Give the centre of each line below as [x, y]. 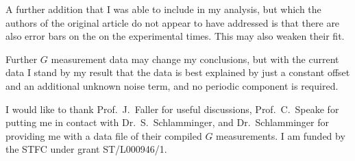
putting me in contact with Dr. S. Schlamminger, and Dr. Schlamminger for [167, 122]
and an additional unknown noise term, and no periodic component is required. [172, 85]
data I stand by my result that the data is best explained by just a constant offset [178, 72]
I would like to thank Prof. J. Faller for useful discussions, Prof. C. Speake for [172, 109]
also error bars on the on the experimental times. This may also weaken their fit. [175, 36]
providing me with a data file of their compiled [104, 135]
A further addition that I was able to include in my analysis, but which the [163, 9]
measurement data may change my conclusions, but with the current [195, 59]
